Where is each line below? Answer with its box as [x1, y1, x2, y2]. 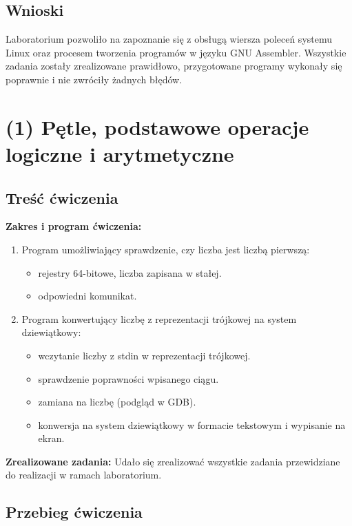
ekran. [38, 431, 65, 445]
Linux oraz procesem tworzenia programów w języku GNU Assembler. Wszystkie [6, 45, 346, 59]
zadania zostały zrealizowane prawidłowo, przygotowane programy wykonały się [6, 59, 342, 73]
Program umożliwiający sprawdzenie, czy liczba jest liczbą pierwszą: [21, 242, 310, 256]
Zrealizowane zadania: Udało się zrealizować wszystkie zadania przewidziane [6, 454, 340, 468]
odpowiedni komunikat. [38, 288, 137, 303]
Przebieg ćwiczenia [6, 501, 143, 523]
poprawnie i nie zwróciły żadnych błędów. [6, 72, 183, 86]
